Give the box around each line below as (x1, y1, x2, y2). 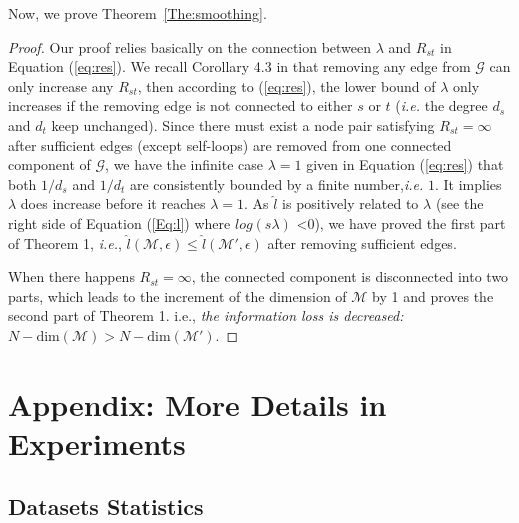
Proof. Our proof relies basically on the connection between (8, 36, 372, 57)
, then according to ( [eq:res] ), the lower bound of (137, 75, 436, 96)
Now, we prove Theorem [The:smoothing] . (8, 3, 267, 23)
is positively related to (282, 193, 419, 214)
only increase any (8, 75, 114, 96)
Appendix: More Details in (8, 383, 387, 424)
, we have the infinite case (105, 154, 264, 175)
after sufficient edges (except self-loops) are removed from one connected (8, 134, 452, 155)
